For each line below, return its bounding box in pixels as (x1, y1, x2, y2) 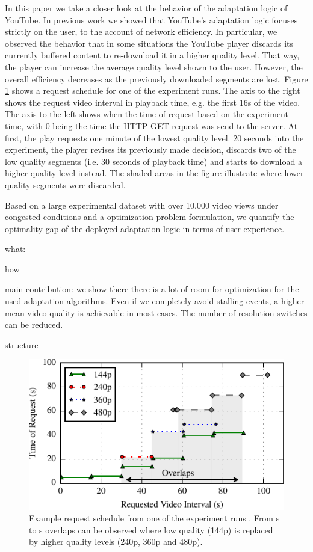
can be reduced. (5, 318, 63, 331)
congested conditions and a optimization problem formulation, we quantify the (5, 210, 294, 223)
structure (5, 338, 39, 351)
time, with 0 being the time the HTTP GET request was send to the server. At (5, 119, 298, 132)
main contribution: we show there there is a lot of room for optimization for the (5, 283, 299, 295)
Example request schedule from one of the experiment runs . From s (29, 512, 280, 524)
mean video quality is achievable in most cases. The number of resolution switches (5, 306, 308, 319)
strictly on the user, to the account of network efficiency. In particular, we (5, 25, 277, 38)
